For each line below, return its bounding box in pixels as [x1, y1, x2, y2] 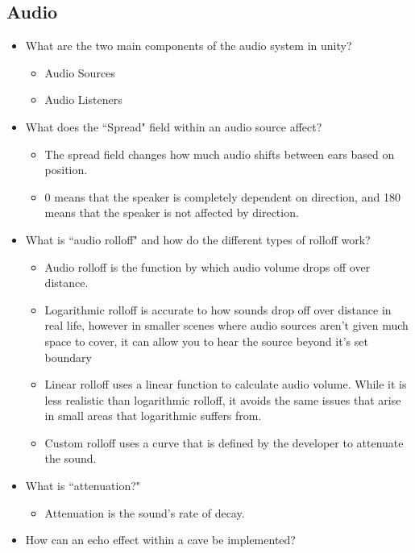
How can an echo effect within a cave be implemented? [25, 531, 296, 548]
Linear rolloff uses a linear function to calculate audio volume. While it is [44, 376, 407, 393]
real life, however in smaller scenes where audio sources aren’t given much [44, 317, 409, 334]
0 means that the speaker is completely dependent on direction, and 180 [44, 188, 400, 205]
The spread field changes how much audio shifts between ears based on [44, 145, 395, 162]
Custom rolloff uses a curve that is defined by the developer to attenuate [44, 434, 404, 451]
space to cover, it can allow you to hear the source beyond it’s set [44, 332, 368, 349]
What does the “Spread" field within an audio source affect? [25, 118, 322, 135]
